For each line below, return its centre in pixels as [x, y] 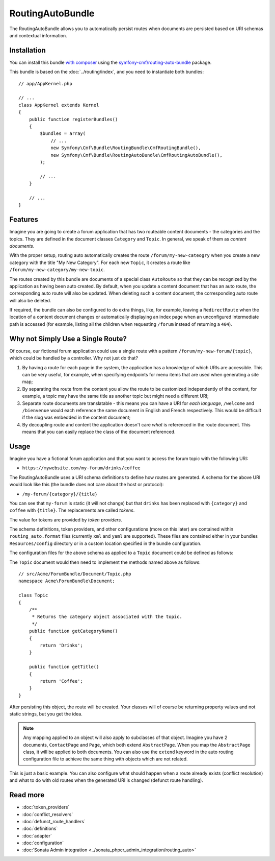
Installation [28, 50]
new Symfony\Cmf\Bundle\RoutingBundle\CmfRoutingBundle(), [126, 148]
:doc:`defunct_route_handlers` [54, 821]
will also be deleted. [30, 300]
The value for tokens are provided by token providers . [66, 520]
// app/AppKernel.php [45, 83]
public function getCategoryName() [73, 631]
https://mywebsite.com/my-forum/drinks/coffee [81, 468]
